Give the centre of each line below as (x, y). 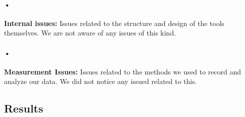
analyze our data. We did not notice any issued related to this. (101, 81)
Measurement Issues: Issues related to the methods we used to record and (123, 71)
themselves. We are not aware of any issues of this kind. (90, 33)
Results (24, 108)
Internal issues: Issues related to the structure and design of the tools (114, 23)
